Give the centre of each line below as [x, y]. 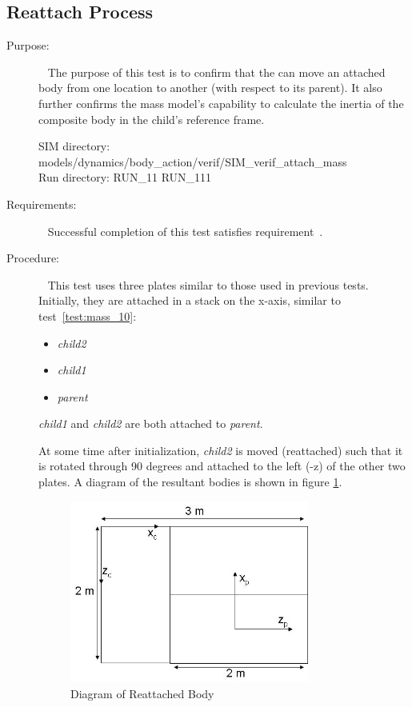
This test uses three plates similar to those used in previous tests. [208, 284]
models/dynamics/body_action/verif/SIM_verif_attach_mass [193, 161]
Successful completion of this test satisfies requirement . [185, 231]
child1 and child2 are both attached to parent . [151, 423]
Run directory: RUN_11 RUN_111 [125, 177]
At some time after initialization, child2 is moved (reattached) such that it [221, 450]
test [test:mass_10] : [88, 316]
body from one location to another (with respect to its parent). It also [210, 88]
